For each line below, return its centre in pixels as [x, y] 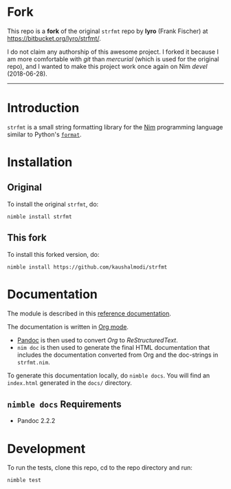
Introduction [43, 108]
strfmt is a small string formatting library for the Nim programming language [115, 127]
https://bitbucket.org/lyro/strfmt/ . [54, 38]
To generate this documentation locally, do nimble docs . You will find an [109, 375]
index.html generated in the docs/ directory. [70, 382]
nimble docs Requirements [64, 405]
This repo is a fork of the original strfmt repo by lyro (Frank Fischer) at [108, 31]
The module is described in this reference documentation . [89, 313]
